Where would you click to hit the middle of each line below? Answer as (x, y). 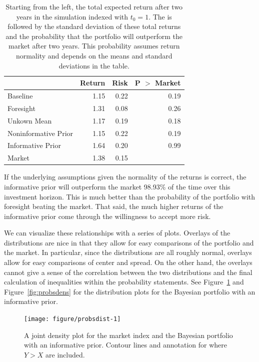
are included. (65, 354)
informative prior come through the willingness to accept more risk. (107, 216)
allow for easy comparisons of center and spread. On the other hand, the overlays (128, 262)
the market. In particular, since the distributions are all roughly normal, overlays (128, 252)
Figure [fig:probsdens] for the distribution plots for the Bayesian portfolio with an (130, 291)
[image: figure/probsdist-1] (72, 319)
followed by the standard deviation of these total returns (94, 26)
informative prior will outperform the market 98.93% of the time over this (117, 186)
